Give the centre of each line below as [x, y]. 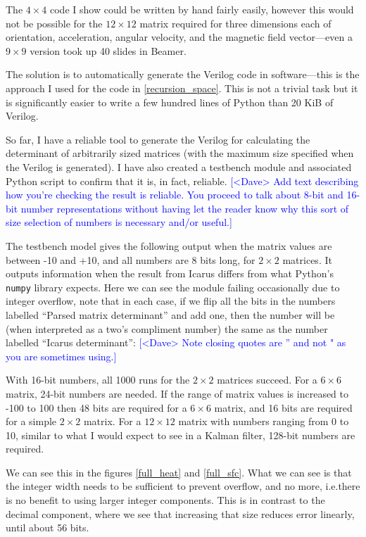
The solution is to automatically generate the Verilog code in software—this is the [183, 74]
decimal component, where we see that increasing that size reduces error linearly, [180, 513]
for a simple [31, 421]
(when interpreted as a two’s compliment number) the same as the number [167, 328]
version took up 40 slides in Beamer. [108, 50]
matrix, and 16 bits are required [283, 407]
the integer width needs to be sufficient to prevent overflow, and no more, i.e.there [183, 486]
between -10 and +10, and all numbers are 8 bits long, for [131, 259]
